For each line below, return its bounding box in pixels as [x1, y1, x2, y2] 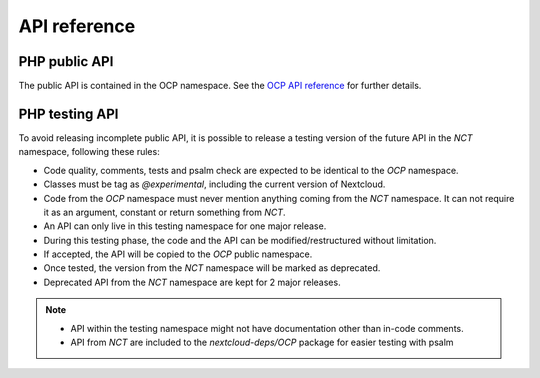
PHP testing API [18, 105, 119, 122]
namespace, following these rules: [18, 146, 160, 158]
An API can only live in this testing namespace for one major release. [43, 220, 327, 232]
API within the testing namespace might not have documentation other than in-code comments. [70, 322, 464, 334]
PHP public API [18, 53, 114, 70]
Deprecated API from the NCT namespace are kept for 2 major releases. [43, 276, 341, 288]
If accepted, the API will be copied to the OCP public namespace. [43, 248, 313, 260]
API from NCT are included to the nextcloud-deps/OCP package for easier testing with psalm [70, 336, 454, 349]
